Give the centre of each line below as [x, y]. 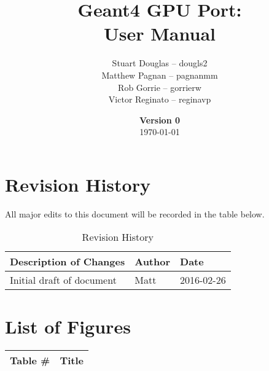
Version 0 [160, 119]
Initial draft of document [63, 280]
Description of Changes [68, 262]
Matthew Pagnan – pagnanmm [160, 75]
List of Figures [68, 326]
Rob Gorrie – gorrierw [160, 87]
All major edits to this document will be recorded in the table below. [135, 213]
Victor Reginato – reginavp [160, 99]
